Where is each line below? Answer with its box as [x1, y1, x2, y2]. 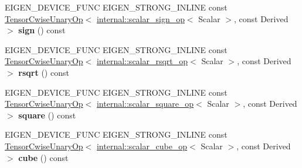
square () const [18, 108, 76, 121]
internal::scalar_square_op [96, 97, 194, 110]
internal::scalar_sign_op [96, 12, 185, 24]
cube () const [18, 151, 69, 163]
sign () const [18, 24, 66, 36]
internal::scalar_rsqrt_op [96, 55, 188, 67]
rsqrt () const [18, 66, 69, 78]
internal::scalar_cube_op [96, 139, 188, 152]
